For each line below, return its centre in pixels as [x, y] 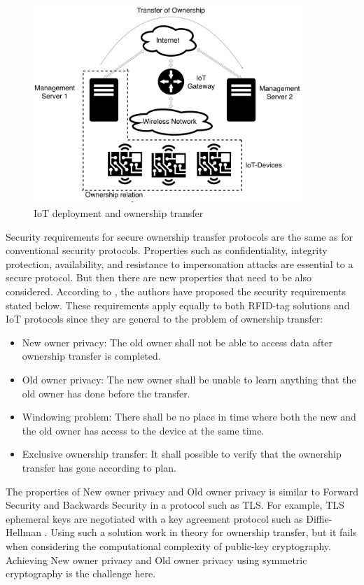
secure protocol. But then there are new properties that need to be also [159, 277]
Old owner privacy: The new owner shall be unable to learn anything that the [189, 379]
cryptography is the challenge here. [81, 573]
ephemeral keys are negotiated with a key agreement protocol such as [154, 518]
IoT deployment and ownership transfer [119, 213]
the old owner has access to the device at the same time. [143, 430]
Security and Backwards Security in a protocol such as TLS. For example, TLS [175, 505]
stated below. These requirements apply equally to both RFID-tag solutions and [178, 305]
